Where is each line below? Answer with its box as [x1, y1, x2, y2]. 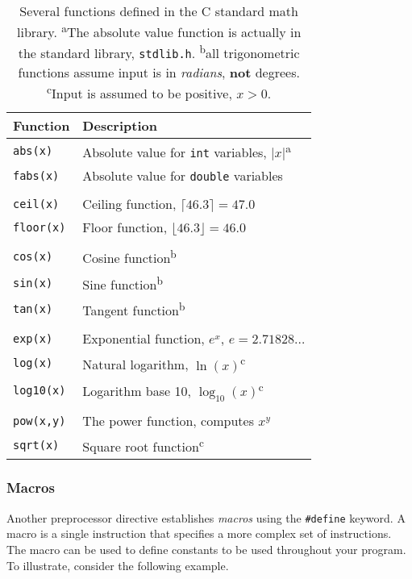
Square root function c [82, 435, 204, 456]
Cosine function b [82, 246, 177, 268]
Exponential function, [82, 329, 205, 348]
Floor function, [82, 218, 168, 237]
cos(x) [13, 250, 53, 264]
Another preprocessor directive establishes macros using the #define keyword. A [6, 509, 406, 526]
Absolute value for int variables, [82, 143, 267, 162]
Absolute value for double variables [82, 166, 283, 185]
